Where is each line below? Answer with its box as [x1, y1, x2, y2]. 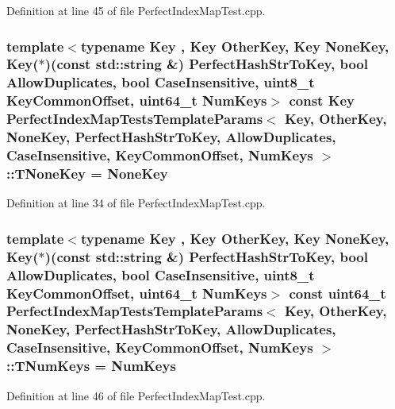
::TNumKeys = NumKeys [6, 356, 176, 376]
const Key [289, 91, 355, 110]
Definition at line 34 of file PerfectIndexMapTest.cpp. [6, 195, 266, 211]
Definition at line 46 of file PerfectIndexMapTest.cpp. [6, 387, 266, 403]
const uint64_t [289, 283, 386, 303]
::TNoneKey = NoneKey [6, 163, 168, 183]
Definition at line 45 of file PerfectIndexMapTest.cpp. [6, 2, 266, 18]
